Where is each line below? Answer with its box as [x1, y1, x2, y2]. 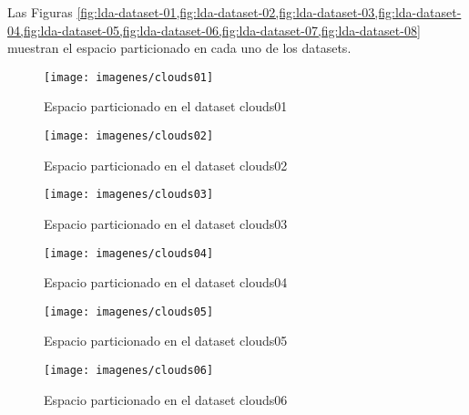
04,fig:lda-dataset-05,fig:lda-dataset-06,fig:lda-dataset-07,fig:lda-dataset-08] [7, 20, 421, 39]
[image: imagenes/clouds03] [44, 188, 214, 202]
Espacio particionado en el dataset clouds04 [44, 273, 288, 292]
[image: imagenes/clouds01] [44, 70, 214, 84]
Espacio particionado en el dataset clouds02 [44, 155, 288, 174]
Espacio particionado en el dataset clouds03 [44, 213, 288, 233]
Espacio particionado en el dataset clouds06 [44, 389, 288, 409]
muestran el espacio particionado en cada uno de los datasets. [7, 38, 352, 57]
